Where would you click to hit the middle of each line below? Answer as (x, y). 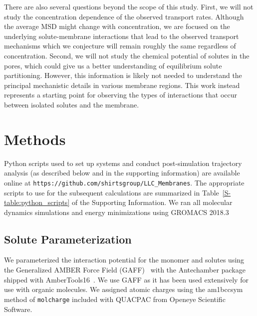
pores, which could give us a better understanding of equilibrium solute (113, 65)
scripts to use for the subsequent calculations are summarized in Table (112, 192)
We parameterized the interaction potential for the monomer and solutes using (124, 260)
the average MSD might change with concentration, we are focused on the (117, 26)
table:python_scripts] (37, 202)
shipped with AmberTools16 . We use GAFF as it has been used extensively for (126, 279)
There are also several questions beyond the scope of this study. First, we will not (129, 6)
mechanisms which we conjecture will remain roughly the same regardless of (120, 46)
